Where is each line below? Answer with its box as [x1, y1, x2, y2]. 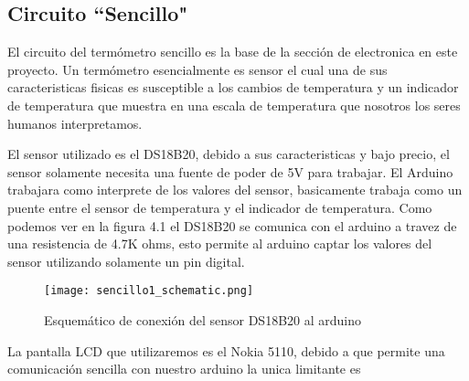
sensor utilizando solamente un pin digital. [7, 251, 245, 270]
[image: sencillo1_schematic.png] [44, 284, 254, 298]
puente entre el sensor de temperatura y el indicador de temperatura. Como [7, 197, 432, 217]
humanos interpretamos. [7, 113, 143, 132]
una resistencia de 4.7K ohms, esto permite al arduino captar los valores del [7, 234, 432, 253]
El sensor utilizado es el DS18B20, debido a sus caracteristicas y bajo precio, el [7, 144, 450, 164]
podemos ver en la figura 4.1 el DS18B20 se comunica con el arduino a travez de [7, 216, 457, 235]
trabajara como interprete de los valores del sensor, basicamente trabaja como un [7, 180, 463, 199]
